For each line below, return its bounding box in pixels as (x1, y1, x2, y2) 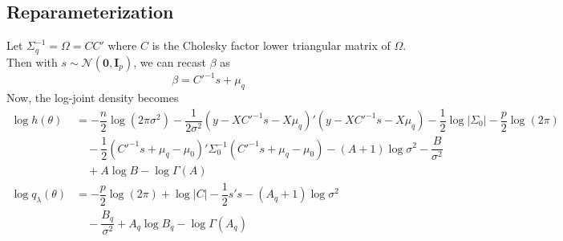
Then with (6, 53, 58, 70)
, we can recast (133, 53, 207, 70)
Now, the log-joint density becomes (6, 88, 179, 105)
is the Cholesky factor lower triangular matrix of (152, 37, 391, 54)
